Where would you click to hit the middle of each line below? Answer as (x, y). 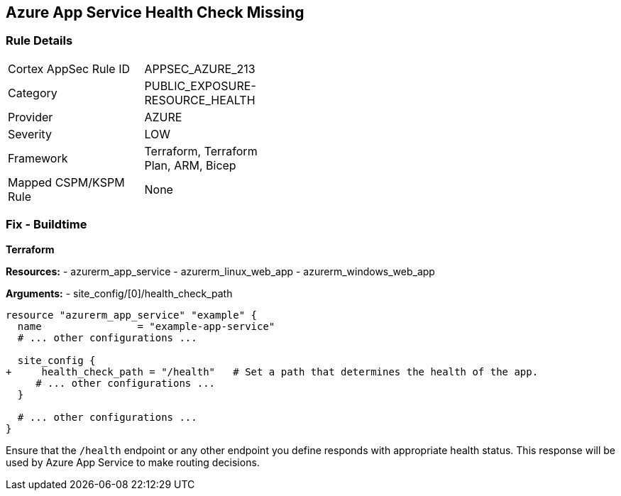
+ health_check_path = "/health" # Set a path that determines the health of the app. (272, 371)
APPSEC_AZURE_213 (200, 68)
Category (33, 93)
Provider (31, 117)
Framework (38, 158)
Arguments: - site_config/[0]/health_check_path (119, 293)
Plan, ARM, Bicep (190, 165)
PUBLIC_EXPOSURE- (200, 86)
